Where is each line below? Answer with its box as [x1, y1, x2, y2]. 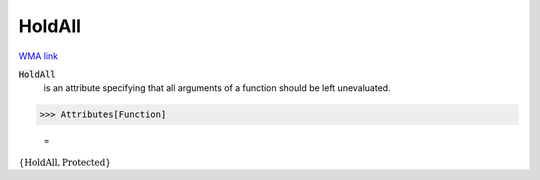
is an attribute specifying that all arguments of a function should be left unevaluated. [43, 82, 391, 94]
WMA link [18, 50, 59, 62]
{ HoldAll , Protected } [18, 156, 112, 168]
